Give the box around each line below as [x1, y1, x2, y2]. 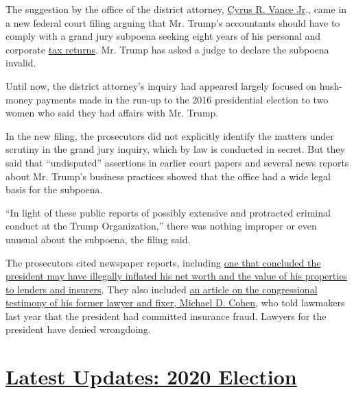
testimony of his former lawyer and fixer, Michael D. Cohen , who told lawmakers [5, 295, 345, 310]
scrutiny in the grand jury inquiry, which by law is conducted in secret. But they [5, 142, 345, 156]
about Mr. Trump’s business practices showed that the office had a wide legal [5, 169, 331, 183]
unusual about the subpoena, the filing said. [5, 232, 191, 246]
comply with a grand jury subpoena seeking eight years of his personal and [5, 29, 321, 43]
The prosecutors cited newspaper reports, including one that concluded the [5, 255, 321, 269]
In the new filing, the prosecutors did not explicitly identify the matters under [5, 128, 334, 143]
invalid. [5, 56, 36, 70]
